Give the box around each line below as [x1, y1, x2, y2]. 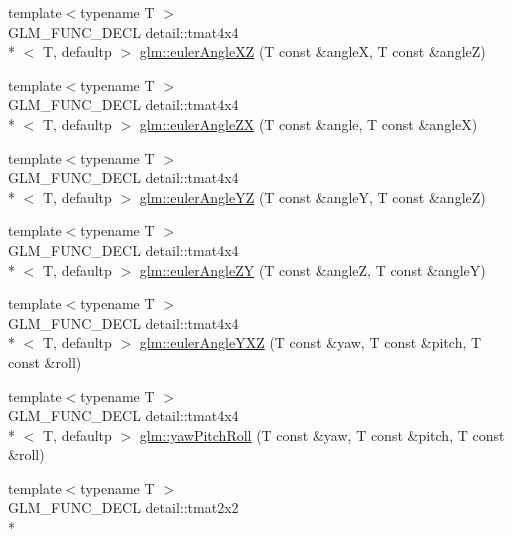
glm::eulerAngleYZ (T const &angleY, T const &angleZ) [139, 186, 486, 207]
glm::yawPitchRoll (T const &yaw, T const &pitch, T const [139, 424, 505, 445]
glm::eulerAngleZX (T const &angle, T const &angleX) [139, 113, 478, 134]
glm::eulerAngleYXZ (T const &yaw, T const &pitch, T [139, 332, 482, 353]
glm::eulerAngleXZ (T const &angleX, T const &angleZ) [139, 41, 486, 62]
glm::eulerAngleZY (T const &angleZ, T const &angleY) [139, 259, 486, 280]
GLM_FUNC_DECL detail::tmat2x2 [8, 497, 239, 518]
